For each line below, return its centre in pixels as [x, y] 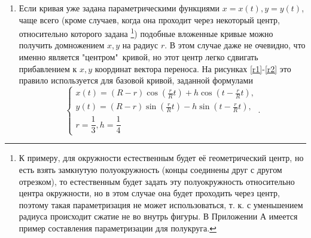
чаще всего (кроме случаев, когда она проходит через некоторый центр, [149, 19]
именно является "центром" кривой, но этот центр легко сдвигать [138, 57]
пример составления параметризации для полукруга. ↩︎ [118, 228]
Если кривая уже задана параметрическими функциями [119, 8]
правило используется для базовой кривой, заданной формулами [136, 80]
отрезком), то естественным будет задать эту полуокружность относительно [157, 181]
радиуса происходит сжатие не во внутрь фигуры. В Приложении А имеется [158, 216]
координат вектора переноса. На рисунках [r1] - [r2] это [193, 68]
